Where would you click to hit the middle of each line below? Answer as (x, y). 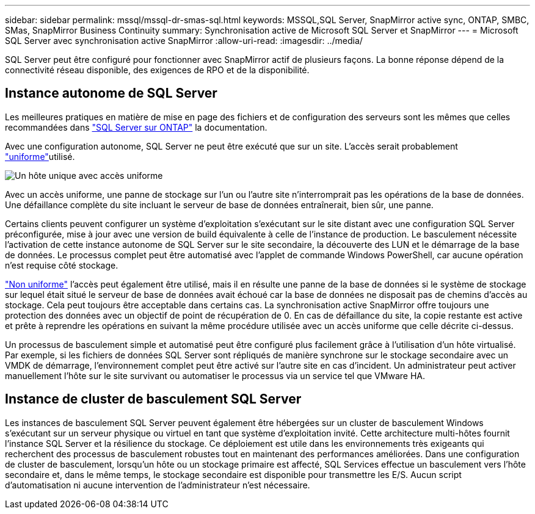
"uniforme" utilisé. (40, 156)
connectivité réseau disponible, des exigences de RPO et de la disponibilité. (157, 70)
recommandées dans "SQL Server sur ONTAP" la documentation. (136, 127)
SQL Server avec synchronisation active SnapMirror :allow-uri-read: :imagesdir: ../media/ (184, 41)
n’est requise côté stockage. (62, 265)
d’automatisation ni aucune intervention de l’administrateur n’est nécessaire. (158, 485)
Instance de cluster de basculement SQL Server (153, 399)
